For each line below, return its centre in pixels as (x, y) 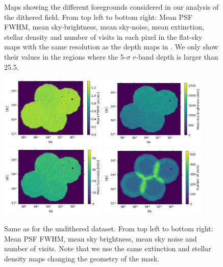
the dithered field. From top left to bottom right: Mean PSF (98, 17)
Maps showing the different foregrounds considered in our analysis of (111, 7)
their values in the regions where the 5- (65, 56)
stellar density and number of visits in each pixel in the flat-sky (103, 36)
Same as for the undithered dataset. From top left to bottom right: (109, 229)
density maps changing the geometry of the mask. (82, 259)
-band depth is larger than (177, 56)
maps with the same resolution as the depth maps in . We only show (111, 47)
